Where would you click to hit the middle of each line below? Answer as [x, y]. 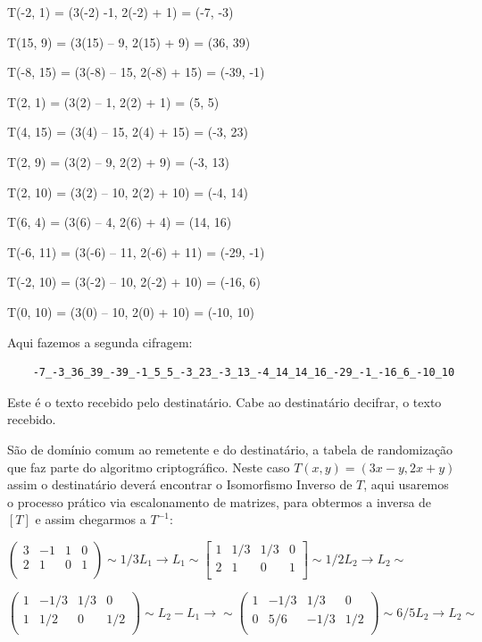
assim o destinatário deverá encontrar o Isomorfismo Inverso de [180, 484]
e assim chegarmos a [91, 519]
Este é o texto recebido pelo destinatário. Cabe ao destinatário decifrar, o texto [224, 401]
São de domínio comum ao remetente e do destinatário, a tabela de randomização [230, 449]
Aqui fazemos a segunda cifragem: [100, 342]
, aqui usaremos [406, 484]
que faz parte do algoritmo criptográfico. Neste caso [149, 467]
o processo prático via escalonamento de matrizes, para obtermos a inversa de [220, 501]
